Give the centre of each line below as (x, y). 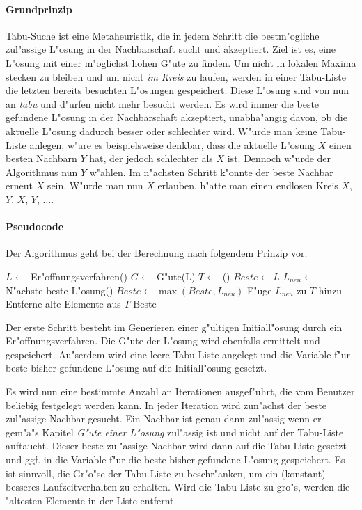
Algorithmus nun (42, 172)
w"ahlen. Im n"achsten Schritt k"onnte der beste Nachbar (211, 172)
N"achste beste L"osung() (60, 290)
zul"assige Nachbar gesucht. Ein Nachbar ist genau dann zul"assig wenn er (164, 419)
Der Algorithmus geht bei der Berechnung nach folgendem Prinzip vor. (157, 253)
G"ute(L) (176, 276)
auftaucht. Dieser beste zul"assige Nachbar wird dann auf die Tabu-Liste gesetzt (176, 446)
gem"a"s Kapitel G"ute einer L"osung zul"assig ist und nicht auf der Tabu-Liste (175, 432)
